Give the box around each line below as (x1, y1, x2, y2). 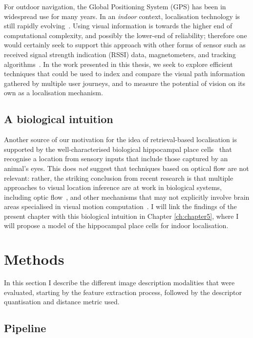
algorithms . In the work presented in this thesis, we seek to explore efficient (4, 59, 233, 69)
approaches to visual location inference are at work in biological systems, (4, 182, 222, 192)
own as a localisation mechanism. (4, 87, 103, 98)
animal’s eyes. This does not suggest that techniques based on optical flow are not (4, 163, 249, 173)
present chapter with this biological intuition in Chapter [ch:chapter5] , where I (4, 211, 239, 221)
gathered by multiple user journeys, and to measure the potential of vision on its (4, 78, 246, 88)
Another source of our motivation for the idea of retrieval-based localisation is (4, 134, 237, 145)
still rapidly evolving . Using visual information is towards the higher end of (4, 21, 232, 31)
